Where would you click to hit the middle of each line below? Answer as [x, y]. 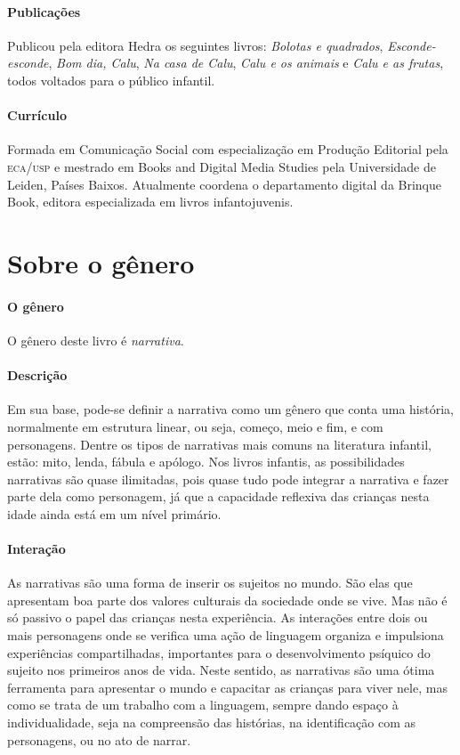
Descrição [37, 375]
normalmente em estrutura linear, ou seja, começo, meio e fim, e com [195, 426]
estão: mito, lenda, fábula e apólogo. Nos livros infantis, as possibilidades [206, 462]
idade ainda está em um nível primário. [114, 513]
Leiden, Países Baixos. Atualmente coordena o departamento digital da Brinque [225, 184]
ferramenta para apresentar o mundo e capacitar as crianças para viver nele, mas [227, 687]
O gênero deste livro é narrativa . [96, 340]
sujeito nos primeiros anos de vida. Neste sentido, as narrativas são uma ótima [221, 670]
